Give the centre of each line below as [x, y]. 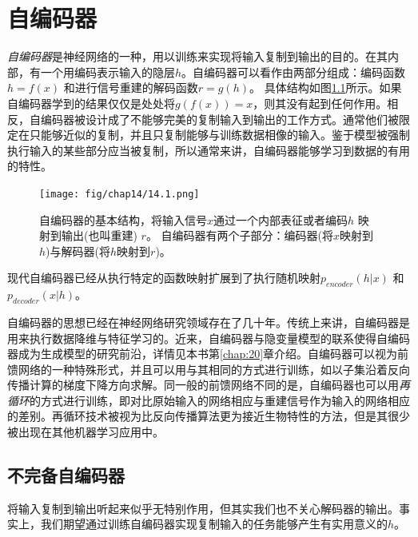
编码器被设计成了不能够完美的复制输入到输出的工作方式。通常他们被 [219, 119]
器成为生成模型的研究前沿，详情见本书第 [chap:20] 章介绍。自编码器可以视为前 [208, 354]
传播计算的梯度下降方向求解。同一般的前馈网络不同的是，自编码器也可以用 [203, 385]
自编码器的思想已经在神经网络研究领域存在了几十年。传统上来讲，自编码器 [203, 322]
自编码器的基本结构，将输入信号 [123, 219]
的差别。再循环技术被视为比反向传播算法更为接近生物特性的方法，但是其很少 [209, 416]
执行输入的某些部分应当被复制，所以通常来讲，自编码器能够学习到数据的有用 [209, 150]
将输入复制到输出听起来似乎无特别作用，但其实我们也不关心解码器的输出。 [203, 508]
